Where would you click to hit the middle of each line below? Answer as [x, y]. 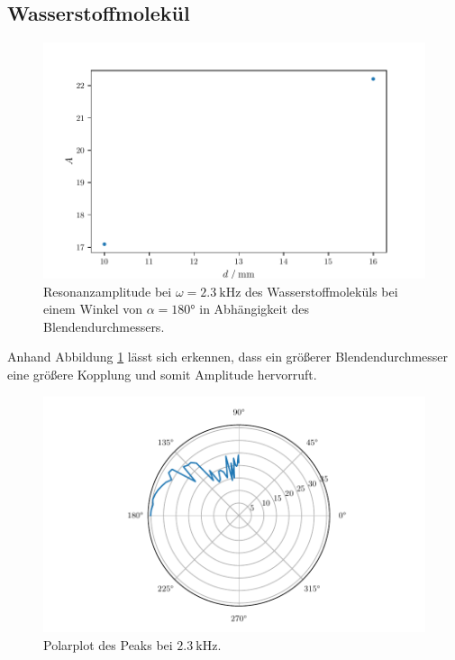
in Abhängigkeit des [255, 309]
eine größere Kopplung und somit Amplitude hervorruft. [162, 374]
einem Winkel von [93, 309]
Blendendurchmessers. [104, 326]
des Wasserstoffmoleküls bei [322, 291]
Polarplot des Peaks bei [108, 644]
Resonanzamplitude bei [108, 291]
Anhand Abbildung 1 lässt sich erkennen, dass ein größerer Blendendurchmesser [228, 357]
